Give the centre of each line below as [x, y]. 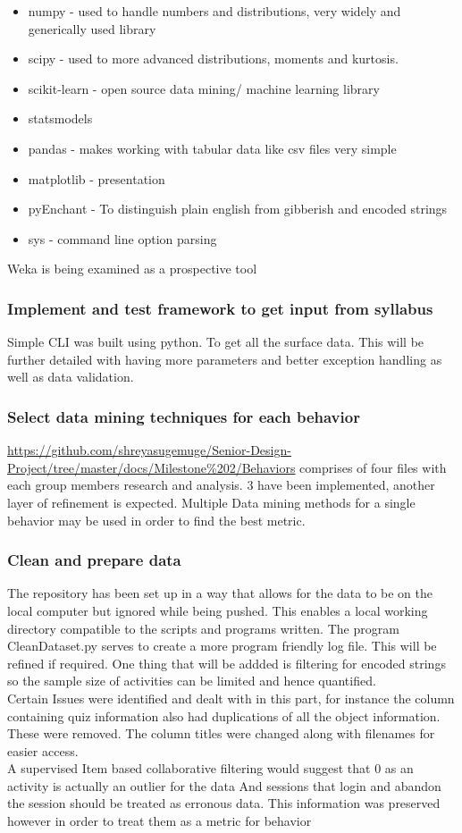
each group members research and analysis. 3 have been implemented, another [221, 485]
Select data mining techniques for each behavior [184, 416]
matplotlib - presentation [97, 178]
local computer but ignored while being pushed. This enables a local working [218, 610]
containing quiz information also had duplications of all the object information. [224, 715]
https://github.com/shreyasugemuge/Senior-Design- [149, 450]
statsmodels [60, 118]
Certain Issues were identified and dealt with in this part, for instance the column [231, 698]
